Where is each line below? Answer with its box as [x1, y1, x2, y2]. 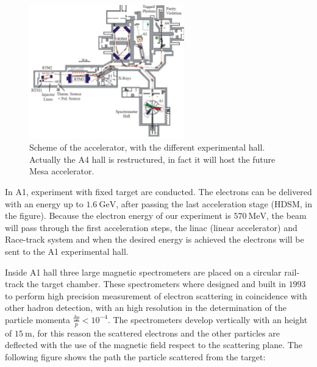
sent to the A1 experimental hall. [5, 244, 129, 257]
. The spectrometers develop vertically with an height [107, 313, 308, 326]
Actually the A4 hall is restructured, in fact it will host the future [29, 152, 276, 165]
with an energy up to [5, 197, 84, 210]
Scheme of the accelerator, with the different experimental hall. [29, 141, 265, 154]
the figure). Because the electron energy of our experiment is [5, 209, 231, 222]
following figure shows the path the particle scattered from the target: [5, 350, 266, 363]
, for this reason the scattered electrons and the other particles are [32, 326, 280, 339]
